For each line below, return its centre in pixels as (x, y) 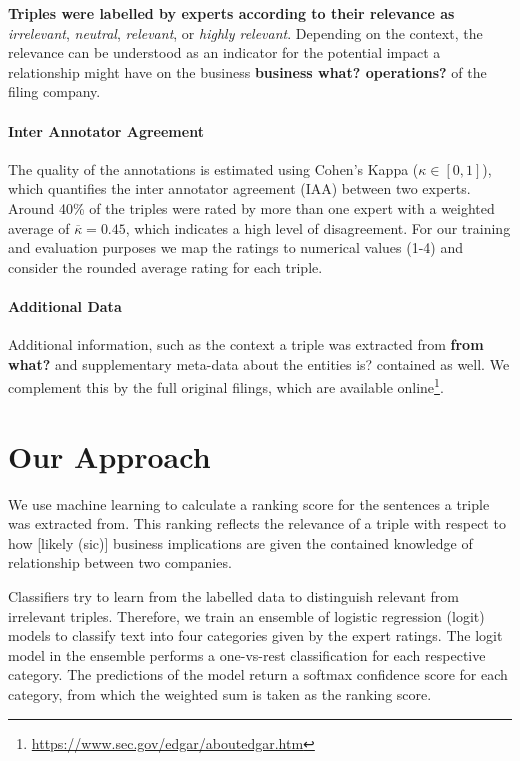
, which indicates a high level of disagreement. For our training (318, 227)
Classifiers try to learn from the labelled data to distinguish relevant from (233, 596)
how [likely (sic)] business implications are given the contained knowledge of (240, 542)
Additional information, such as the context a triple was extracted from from (246, 344)
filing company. (54, 91)
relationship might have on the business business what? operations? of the (247, 71)
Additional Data (65, 305)
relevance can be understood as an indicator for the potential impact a (224, 52)
